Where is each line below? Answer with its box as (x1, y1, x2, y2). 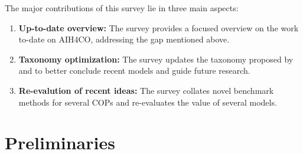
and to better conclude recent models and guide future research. (18, 64, 250, 77)
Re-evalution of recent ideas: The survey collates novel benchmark (18, 84, 274, 96)
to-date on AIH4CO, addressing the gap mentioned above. (18, 33, 230, 45)
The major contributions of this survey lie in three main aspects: (5, 2, 239, 14)
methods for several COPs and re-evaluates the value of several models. (18, 96, 277, 108)
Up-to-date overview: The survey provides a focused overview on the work (18, 21, 299, 34)
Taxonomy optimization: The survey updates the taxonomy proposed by (18, 53, 294, 65)
